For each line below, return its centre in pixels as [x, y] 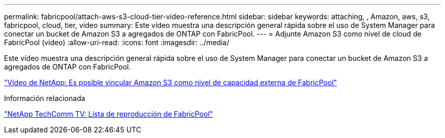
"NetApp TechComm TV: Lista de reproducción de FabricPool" [109, 114]
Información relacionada [45, 98]
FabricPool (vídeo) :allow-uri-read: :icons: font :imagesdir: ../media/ [117, 42]
